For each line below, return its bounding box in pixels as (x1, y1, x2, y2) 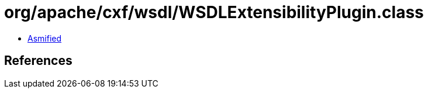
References (4, 53, 73, 68)
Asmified (27, 33, 62, 43)
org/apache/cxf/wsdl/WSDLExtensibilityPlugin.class (4, 2, 424, 22)
